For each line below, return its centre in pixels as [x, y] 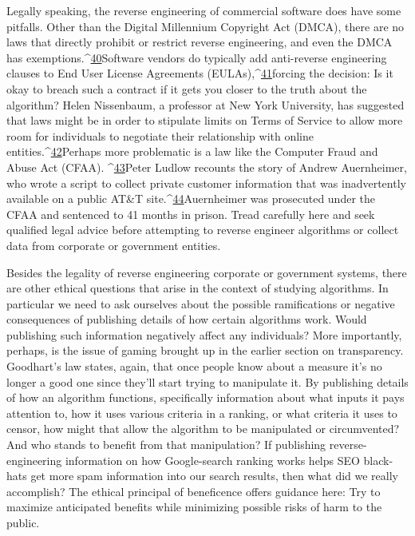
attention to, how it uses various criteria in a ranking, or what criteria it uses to [202, 413]
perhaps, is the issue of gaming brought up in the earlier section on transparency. [205, 350]
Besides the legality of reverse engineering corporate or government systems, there [207, 272]
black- [378, 460]
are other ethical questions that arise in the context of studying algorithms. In [198, 288]
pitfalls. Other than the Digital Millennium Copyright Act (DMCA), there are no [206, 26]
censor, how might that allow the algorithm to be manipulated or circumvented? [203, 429]
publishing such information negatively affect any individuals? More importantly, [204, 334]
